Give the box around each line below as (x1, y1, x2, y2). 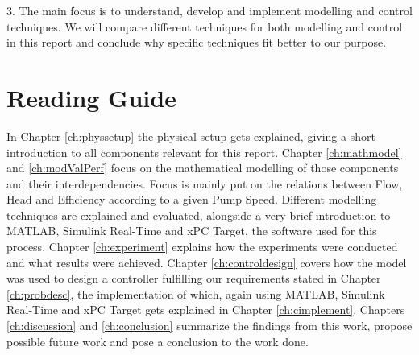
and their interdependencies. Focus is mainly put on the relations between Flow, (6, 175, 403, 192)
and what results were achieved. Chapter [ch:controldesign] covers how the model (6, 254, 407, 270)
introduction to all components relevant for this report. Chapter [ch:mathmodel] (6, 143, 402, 160)
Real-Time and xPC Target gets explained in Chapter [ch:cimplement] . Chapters (6, 301, 405, 318)
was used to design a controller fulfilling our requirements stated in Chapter (6, 270, 381, 287)
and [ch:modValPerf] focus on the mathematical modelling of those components (6, 159, 399, 176)
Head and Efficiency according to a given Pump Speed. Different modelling (6, 191, 377, 208)
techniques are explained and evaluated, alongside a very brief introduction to (6, 206, 391, 223)
